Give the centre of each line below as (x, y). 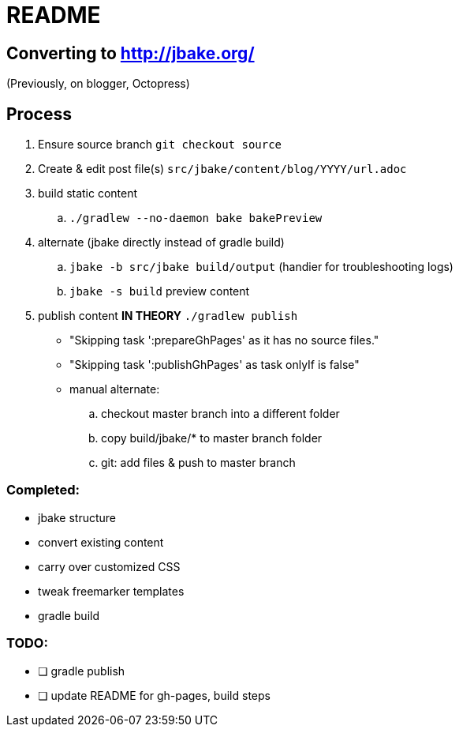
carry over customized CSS (109, 566)
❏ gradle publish (82, 671)
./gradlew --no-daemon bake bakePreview (196, 218)
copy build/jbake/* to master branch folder (212, 438)
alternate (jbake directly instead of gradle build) (161, 242)
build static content (88, 194)
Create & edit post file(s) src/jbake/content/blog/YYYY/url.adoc (222, 169)
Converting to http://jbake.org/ (131, 53)
